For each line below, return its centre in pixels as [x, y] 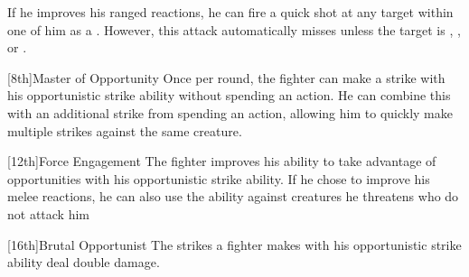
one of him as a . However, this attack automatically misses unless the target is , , [234, 29]
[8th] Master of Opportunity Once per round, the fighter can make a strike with [226, 77]
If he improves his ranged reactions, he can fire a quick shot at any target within [230, 12]
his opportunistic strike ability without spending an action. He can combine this [229, 95]
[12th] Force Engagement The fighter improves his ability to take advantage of [222, 161]
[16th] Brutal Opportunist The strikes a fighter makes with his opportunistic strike [234, 244]
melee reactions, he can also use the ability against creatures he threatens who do [233, 196]
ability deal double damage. [84, 262]
